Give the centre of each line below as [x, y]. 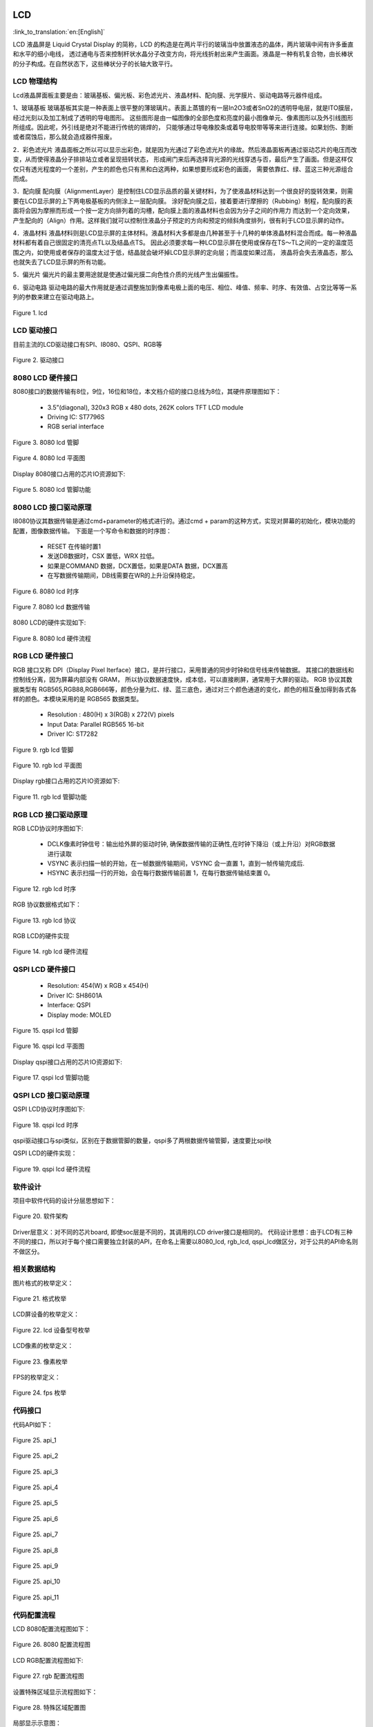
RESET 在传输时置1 [74, 546]
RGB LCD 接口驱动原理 [50, 814]
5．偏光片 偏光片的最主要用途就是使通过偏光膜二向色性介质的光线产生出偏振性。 [127, 275]
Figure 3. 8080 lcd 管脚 [46, 442]
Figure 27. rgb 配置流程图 [48, 1676]
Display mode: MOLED [79, 1015]
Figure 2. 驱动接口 [39, 360]
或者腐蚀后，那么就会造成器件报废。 [64, 137]
